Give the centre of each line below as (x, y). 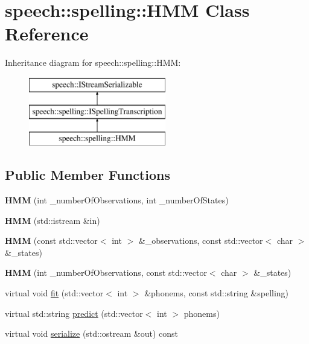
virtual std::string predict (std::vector (74, 313)
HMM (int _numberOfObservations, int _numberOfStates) (117, 200)
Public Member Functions (88, 175)
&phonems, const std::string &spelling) (217, 293)
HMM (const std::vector (51, 240)
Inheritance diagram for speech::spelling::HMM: (93, 62)
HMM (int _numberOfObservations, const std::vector (106, 272)
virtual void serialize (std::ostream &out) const (92, 333)
